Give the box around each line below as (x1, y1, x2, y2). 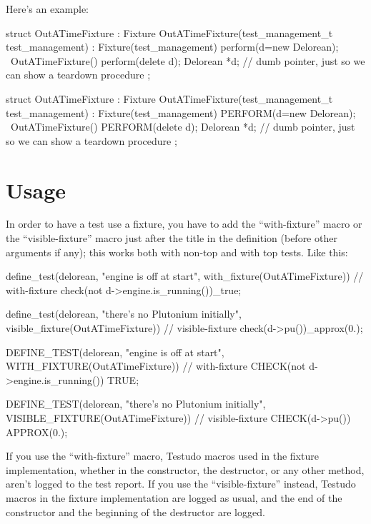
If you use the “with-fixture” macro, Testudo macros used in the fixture (6, 448, 319, 463)
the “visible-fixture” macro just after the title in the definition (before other (6, 231, 337, 246)
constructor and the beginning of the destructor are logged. (6, 504, 265, 519)
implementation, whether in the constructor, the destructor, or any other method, (6, 462, 365, 477)
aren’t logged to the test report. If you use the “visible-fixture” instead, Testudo (6, 476, 356, 491)
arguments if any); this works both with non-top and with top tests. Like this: (6, 244, 348, 259)
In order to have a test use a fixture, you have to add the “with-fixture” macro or (6, 216, 362, 231)
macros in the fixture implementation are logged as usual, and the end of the (6, 490, 342, 505)
